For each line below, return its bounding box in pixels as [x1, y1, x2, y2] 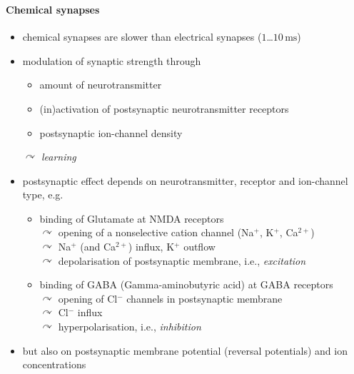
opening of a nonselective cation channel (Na [58, 225, 254, 240]
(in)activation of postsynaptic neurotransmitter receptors [39, 101, 289, 116]
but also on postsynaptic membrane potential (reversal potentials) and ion [22, 343, 348, 358]
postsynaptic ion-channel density [39, 125, 183, 140]
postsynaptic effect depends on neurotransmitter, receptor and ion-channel [22, 173, 348, 188]
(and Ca [80, 239, 116, 254]
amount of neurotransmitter [39, 77, 162, 92]
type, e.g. [22, 187, 64, 202]
